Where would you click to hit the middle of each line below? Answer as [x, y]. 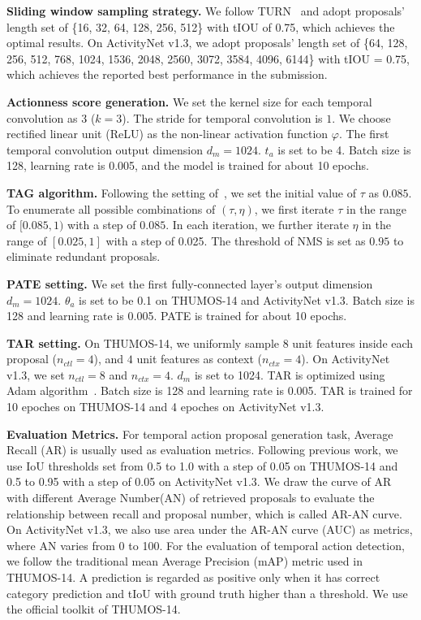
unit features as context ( [200, 359]
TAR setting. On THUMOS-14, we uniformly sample [143, 343]
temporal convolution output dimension [105, 149]
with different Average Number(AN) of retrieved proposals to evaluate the [191, 498]
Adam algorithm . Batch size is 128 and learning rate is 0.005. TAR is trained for [210, 390]
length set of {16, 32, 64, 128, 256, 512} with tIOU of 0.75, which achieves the [201, 26]
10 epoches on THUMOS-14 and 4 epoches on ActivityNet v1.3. [165, 407]
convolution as [42, 117]
